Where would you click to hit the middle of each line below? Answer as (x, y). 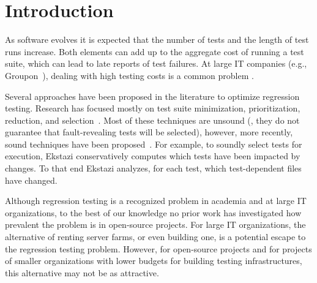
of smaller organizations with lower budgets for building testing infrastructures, (154, 261)
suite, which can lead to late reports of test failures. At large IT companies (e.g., (156, 63)
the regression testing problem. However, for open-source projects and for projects (158, 248)
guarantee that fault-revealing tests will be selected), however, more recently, (149, 132)
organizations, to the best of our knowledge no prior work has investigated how (153, 212)
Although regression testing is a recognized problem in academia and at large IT (156, 201)
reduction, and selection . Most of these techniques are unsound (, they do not (152, 120)
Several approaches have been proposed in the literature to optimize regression (152, 96)
